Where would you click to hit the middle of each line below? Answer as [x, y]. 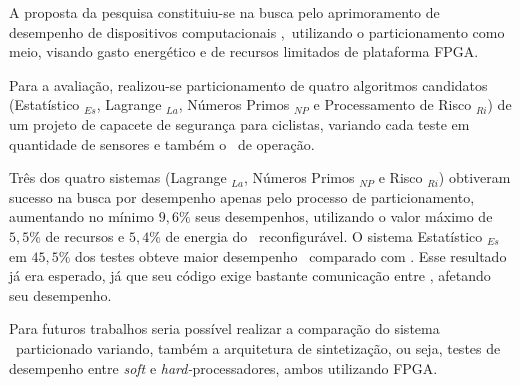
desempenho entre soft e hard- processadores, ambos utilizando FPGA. [223, 367]
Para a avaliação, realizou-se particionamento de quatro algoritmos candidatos [248, 84]
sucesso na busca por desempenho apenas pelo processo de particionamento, [242, 196]
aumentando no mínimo [82, 216]
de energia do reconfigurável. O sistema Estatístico [324, 235]
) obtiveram [474, 177]
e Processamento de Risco [392, 104]
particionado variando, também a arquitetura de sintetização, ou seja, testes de [258, 347]
